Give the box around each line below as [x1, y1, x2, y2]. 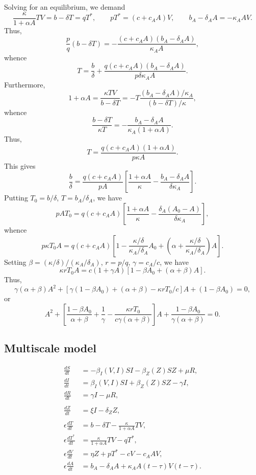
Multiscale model [4, 340, 96, 356]
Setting [4, 256, 27, 267]
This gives [4, 160, 36, 171]
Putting [4, 192, 28, 203]
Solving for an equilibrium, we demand [4, 2, 125, 12]
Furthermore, [4, 79, 45, 89]
